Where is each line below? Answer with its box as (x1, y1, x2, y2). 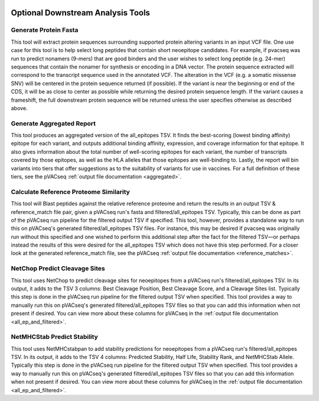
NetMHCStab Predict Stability (11, 333, 99, 341)
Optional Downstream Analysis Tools (11, 8, 151, 18)
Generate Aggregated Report (11, 119, 96, 127)
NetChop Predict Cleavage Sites (11, 264, 106, 273)
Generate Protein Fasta (11, 26, 79, 34)
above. (11, 104, 28, 112)
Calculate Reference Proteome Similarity (11, 187, 130, 196)
